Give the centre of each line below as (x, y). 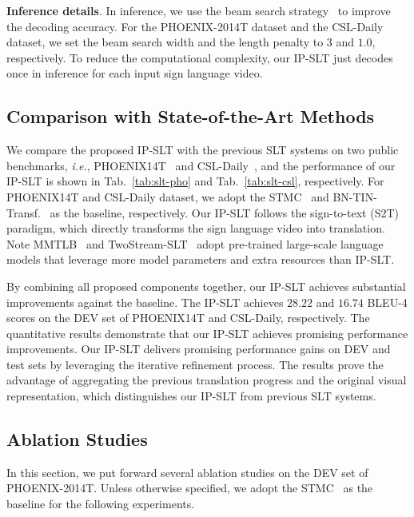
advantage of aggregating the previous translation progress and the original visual (207, 380)
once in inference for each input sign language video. (135, 73)
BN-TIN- (355, 196)
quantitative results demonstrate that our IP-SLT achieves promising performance (207, 333)
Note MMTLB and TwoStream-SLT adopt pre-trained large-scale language (195, 243)
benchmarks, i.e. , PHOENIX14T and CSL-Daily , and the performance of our (201, 165)
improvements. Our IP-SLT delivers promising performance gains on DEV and (199, 349)
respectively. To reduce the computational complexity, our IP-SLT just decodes (200, 57)
